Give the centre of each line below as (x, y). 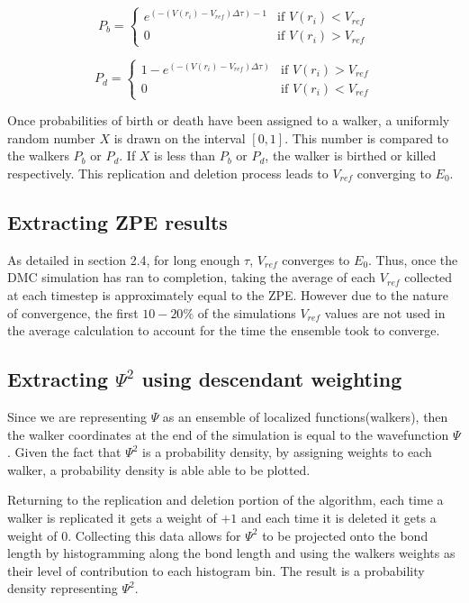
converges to (316, 259)
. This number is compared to (367, 137)
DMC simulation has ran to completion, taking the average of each (192, 277)
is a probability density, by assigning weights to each (287, 452)
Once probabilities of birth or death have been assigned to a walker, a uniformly (229, 120)
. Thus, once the (413, 259)
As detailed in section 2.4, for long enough (124, 259)
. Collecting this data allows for (154, 535)
